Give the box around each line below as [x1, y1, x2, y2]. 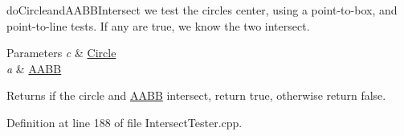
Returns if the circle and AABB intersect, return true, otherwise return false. [6, 87, 386, 104]
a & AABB [6, 60, 62, 76]
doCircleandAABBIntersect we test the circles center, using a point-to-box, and [6, 2, 398, 18]
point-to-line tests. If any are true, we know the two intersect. [6, 17, 310, 34]
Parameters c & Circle [6, 44, 116, 61]
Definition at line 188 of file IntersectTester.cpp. [6, 113, 243, 130]
